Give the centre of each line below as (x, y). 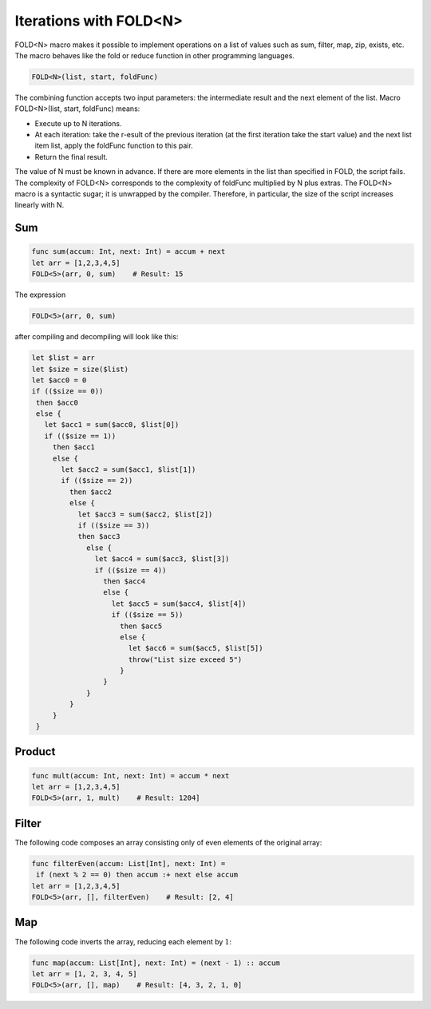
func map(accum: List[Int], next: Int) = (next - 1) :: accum (156, 963)
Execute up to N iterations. (78, 123)
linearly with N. (40, 205)
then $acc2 (90, 492)
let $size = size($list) (80, 369)
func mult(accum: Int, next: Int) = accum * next (130, 776)
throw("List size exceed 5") (185, 659)
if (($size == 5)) (147, 615)
